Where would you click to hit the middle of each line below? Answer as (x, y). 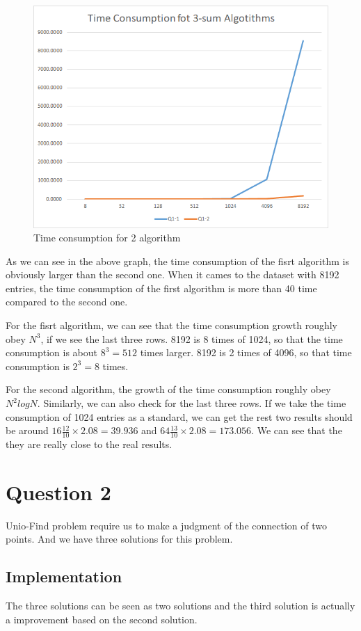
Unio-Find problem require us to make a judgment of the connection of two (166, 525)
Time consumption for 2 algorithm (107, 238)
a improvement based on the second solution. (102, 619)
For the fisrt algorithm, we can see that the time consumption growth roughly (172, 325)
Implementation (64, 576)
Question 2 (58, 492)
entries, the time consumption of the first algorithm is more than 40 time (161, 288)
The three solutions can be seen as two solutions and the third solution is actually (180, 606)
